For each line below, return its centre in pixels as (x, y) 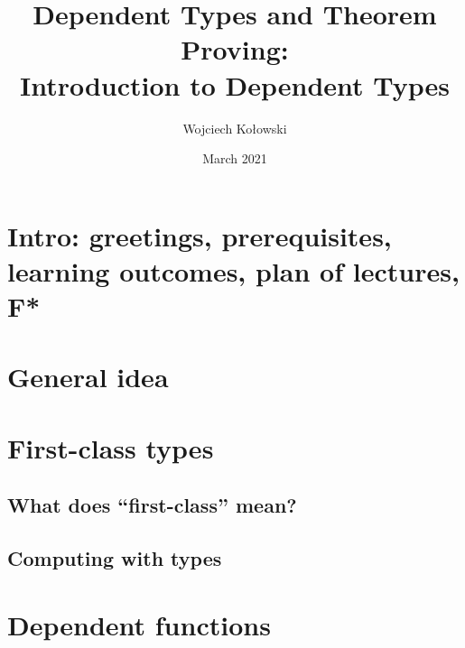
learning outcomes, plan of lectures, (233, 270)
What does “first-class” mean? (152, 505)
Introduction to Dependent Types (235, 84)
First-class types (111, 447)
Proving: (235, 49)
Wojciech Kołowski (235, 128)
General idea (88, 377)
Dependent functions (139, 624)
